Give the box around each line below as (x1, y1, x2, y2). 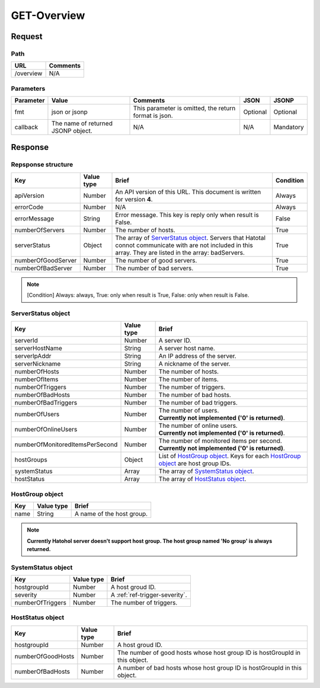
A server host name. (158, 344, 216, 353)
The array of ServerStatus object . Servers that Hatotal (115, 233, 266, 242)
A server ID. (158, 337, 192, 345)
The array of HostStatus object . (158, 475, 247, 483)
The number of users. (158, 407, 219, 415)
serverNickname (14, 360, 61, 368)
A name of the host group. (74, 510, 148, 518)
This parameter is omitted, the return (133, 104, 236, 113)
